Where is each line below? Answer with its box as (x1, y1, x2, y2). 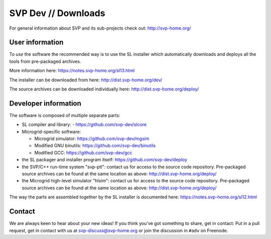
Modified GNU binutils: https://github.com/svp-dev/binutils (34, 143, 156, 149)
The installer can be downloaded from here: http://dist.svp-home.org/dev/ (9, 77, 163, 83)
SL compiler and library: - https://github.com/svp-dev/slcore (22, 122, 147, 128)
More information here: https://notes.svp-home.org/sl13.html (9, 68, 135, 74)
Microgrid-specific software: (22, 129, 81, 135)
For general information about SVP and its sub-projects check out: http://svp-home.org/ (9, 25, 191, 31)
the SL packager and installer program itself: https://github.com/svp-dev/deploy (22, 157, 188, 163)
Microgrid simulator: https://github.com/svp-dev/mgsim (34, 136, 150, 142)
